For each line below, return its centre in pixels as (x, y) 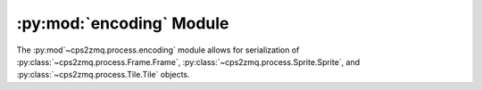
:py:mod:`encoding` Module (123, 23)
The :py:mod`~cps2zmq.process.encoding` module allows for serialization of (158, 50)
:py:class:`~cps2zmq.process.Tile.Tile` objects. (104, 75)
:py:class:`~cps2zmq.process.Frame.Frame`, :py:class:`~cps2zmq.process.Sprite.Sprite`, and (188, 61)
